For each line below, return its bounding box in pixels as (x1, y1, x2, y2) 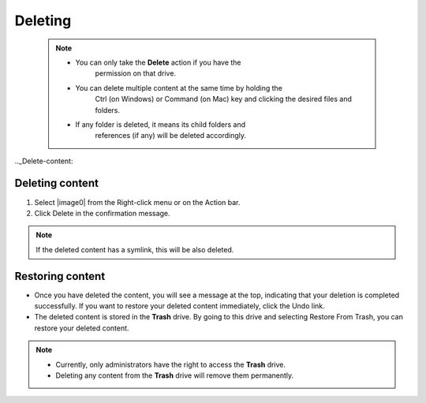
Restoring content (14, 269, 106, 283)
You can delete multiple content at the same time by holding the (75, 83, 283, 92)
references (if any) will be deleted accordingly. (95, 131, 247, 140)
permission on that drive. (95, 69, 177, 78)
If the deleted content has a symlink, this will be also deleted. (35, 244, 234, 254)
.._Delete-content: (14, 156, 73, 166)
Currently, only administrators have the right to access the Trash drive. (55, 360, 286, 369)
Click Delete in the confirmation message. (34, 208, 170, 218)
